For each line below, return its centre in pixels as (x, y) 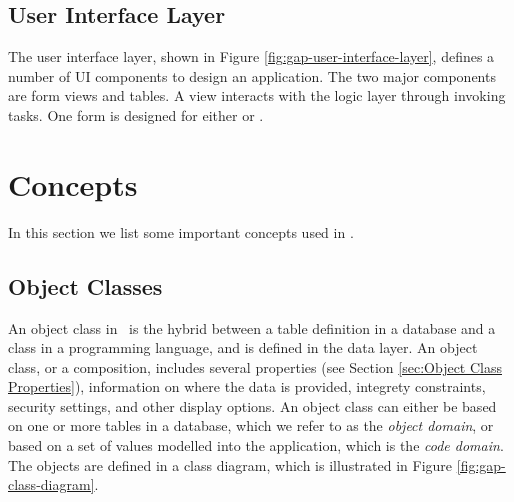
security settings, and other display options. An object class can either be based (252, 405)
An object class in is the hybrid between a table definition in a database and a (252, 327)
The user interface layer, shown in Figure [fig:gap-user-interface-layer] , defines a (251, 56)
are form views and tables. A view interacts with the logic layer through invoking (257, 95)
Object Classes (85, 285)
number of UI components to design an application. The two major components (252, 75)
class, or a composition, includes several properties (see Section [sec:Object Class (255, 366)
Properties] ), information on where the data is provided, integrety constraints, (247, 386)
